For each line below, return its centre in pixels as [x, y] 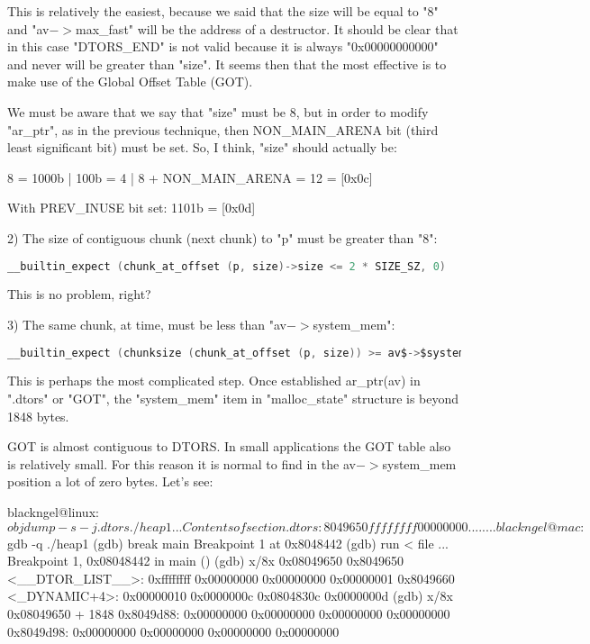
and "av [28, 28]
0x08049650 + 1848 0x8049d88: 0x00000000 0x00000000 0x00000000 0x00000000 [229, 613]
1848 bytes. [38, 416]
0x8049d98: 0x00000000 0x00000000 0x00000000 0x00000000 [173, 631]
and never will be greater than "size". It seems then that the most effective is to [227, 63]
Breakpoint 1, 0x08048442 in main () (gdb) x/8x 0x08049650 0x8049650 [206, 561]
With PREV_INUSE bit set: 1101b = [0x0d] [132, 208]
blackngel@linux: [53, 512]
